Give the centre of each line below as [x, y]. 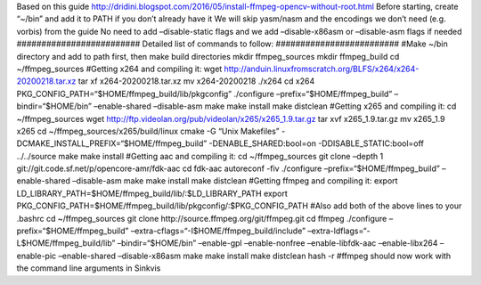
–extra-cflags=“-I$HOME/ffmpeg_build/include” [218, 231]
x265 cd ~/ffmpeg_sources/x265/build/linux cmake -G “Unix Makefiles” [148, 131]
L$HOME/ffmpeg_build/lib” [66, 243]
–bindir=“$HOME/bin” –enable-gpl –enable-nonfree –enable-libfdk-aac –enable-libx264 [277, 243]
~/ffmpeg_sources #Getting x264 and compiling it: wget [119, 69]
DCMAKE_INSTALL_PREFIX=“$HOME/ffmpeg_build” [112, 143]
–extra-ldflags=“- [339, 231]
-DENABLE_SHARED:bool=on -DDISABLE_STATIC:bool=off [317, 143]
